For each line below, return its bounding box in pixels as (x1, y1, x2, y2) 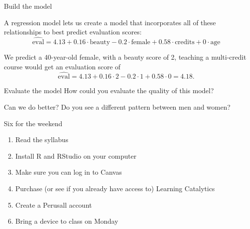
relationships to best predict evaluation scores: (4, 27, 142, 37)
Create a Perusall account (15, 199, 92, 210)
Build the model (4, 1, 52, 11)
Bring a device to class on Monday (15, 216, 118, 226)
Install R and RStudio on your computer (15, 150, 136, 161)
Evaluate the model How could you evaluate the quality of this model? (4, 85, 214, 96)
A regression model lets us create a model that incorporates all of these (4, 17, 216, 27)
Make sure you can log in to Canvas (15, 167, 122, 177)
